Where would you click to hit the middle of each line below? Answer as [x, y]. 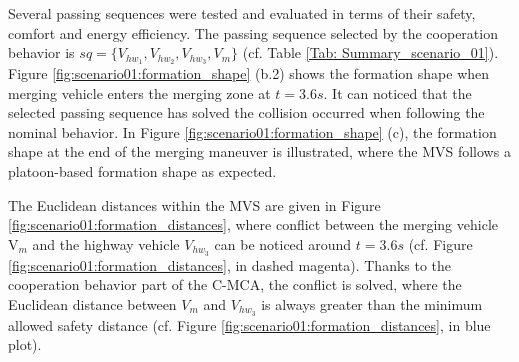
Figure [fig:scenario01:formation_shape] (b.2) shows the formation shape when [249, 73]
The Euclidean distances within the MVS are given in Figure [194, 204]
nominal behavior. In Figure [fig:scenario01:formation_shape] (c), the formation [252, 131]
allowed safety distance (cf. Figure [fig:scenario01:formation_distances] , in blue [249, 324]
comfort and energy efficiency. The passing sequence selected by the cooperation [253, 32]
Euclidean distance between [92, 303]
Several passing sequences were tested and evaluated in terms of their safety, [242, 13]
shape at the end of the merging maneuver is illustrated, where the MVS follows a [259, 151]
